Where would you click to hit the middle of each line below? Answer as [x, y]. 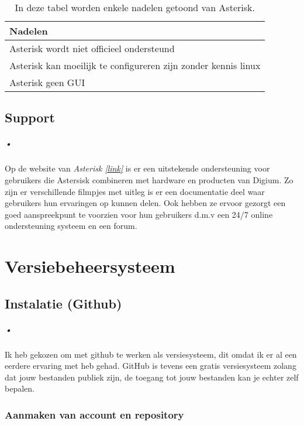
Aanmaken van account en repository [94, 414]
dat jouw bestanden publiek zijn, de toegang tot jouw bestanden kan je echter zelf [152, 377]
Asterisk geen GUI [47, 82]
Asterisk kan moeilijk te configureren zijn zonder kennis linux [135, 65]
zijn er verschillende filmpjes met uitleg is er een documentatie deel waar [135, 191]
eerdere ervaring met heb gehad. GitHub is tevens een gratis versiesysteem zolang [151, 366]
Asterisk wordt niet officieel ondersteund [92, 48]
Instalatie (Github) [63, 303]
